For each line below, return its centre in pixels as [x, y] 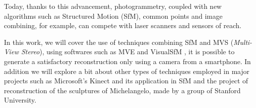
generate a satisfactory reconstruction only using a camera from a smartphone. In [128, 61]
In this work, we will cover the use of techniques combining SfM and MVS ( [119, 42]
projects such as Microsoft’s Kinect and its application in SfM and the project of [126, 81]
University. [20, 100]
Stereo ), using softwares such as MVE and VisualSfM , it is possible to [128, 52]
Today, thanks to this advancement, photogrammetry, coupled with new [113, 6]
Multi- [243, 42]
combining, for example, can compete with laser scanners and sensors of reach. [123, 25]
